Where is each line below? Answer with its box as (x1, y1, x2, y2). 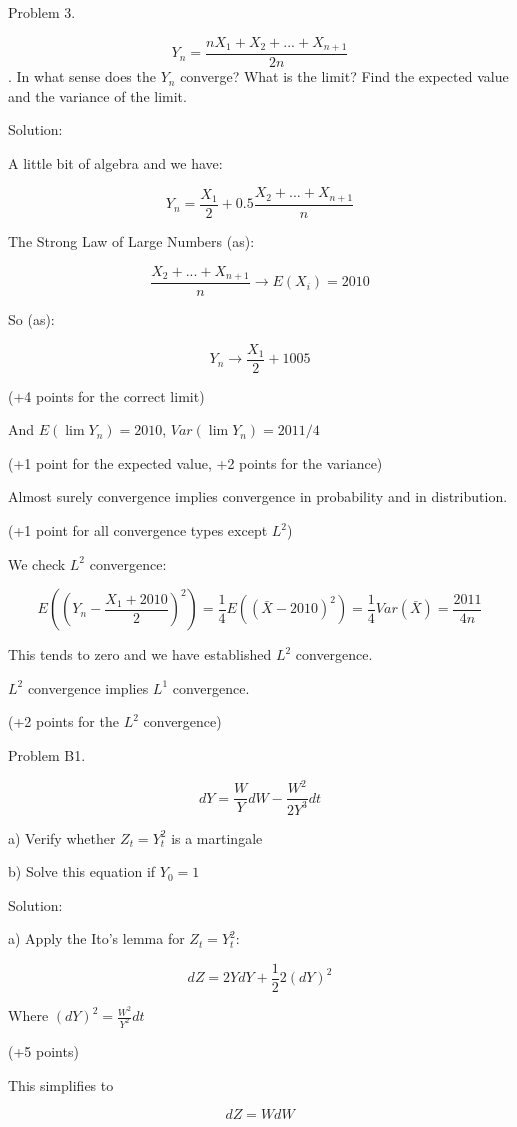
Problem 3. (8, 2, 76, 22)
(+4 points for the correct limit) (8, 385, 205, 406)
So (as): (8, 309, 55, 330)
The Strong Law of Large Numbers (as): (8, 230, 255, 251)
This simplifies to (8, 1074, 114, 1095)
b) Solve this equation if (8, 861, 156, 882)
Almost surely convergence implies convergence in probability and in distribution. (8, 486, 508, 507)
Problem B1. (8, 745, 86, 766)
